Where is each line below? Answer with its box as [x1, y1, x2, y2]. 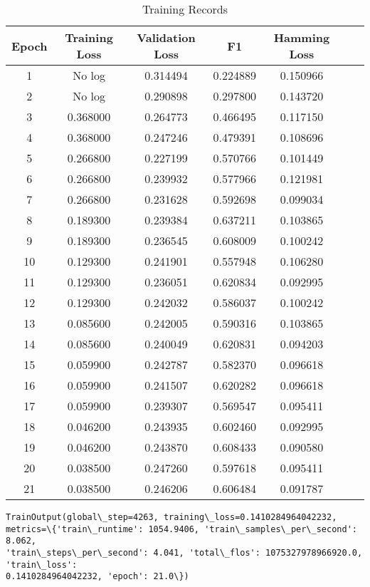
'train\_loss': [6, 559, 78, 570]
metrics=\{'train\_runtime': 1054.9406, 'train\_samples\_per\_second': [6, 524, 357, 534]
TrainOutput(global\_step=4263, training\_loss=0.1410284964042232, [6, 512, 337, 522]
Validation [137, 29, 196, 46]
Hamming [273, 29, 330, 46]
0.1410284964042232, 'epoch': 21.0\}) [6, 571, 189, 582]
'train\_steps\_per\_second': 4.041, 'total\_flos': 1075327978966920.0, [6, 547, 363, 558]
